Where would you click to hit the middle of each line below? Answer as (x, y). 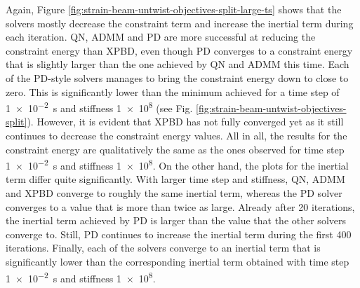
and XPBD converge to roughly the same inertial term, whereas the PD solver (174, 193)
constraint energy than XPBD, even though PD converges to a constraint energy (179, 50)
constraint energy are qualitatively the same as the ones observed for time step (175, 149)
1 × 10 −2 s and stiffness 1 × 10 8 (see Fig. (99, 107)
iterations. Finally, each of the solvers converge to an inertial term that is (163, 248)
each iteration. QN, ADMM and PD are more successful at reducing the (161, 37)
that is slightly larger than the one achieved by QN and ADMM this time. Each (178, 64)
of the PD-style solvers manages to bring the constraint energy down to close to (177, 77)
